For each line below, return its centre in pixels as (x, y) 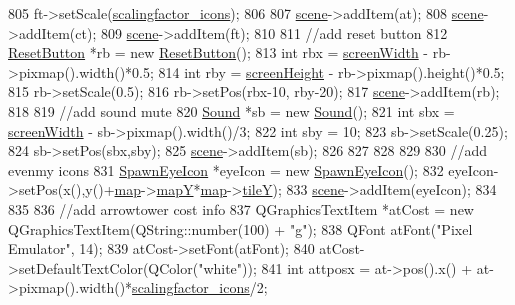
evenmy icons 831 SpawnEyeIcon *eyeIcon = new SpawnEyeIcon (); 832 (226, 169)
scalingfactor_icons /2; (200, 287)
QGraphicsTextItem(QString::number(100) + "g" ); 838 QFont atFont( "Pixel (240, 228)
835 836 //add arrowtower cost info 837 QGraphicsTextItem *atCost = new (241, 208)
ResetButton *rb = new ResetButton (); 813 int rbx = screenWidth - (218, 52)
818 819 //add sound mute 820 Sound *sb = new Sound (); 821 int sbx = (231, 110)
